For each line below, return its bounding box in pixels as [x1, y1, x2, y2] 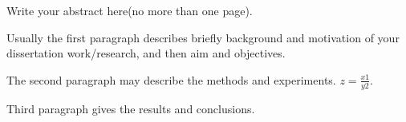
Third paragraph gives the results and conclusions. [6, 100, 255, 116]
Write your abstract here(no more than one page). [6, 2, 253, 18]
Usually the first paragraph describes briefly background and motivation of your [6, 29, 400, 45]
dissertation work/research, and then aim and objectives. [6, 45, 286, 61]
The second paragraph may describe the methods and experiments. [6, 71, 336, 88]
